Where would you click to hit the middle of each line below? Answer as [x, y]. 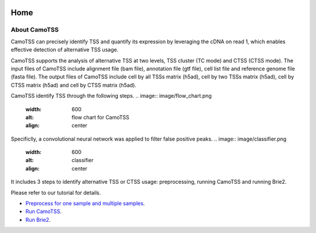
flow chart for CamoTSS [101, 117]
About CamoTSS [35, 30]
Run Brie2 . [38, 220]
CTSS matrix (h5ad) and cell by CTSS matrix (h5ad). [74, 85]
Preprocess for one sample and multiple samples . [85, 203]
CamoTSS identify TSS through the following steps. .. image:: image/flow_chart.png [111, 96]
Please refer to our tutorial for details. [56, 193]
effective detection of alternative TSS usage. [65, 50]
